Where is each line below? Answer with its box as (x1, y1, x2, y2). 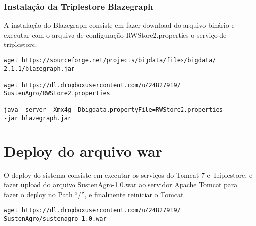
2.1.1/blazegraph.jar (4, 65, 75, 72)
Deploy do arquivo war (4, 141, 162, 161)
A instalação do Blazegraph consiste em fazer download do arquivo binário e (4, 20, 235, 30)
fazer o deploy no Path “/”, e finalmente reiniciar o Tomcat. (4, 189, 185, 199)
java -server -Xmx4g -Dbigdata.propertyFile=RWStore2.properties (4, 106, 223, 113)
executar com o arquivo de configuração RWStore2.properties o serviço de (4, 29, 227, 40)
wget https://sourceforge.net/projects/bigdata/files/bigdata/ (4, 57, 216, 64)
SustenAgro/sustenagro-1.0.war (4, 215, 107, 222)
